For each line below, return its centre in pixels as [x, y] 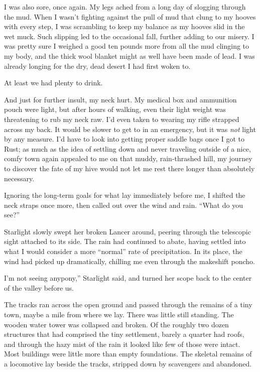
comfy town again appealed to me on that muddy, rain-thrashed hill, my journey [128, 158]
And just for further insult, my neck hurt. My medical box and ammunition [120, 99]
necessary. [19, 178]
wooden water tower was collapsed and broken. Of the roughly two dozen [116, 324]
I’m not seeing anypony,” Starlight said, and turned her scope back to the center [128, 278]
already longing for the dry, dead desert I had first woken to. [97, 66]
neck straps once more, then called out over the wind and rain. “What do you [123, 205]
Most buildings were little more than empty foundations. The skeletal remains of [128, 354]
